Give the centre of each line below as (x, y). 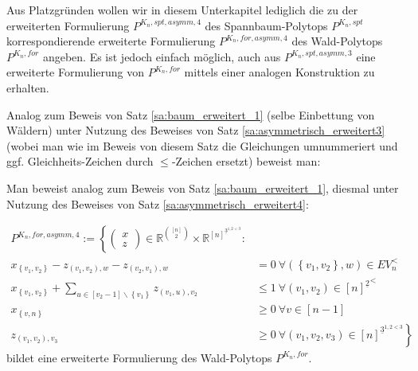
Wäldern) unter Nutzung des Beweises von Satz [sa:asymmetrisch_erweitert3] (196, 130)
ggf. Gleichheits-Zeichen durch (80, 161)
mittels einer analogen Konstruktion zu (279, 72)
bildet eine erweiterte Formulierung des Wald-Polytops (139, 357)
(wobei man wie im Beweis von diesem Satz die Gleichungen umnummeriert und (202, 145)
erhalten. (28, 87)
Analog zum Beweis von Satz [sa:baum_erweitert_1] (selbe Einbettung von (191, 114)
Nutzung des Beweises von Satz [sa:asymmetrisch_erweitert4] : (158, 203)
